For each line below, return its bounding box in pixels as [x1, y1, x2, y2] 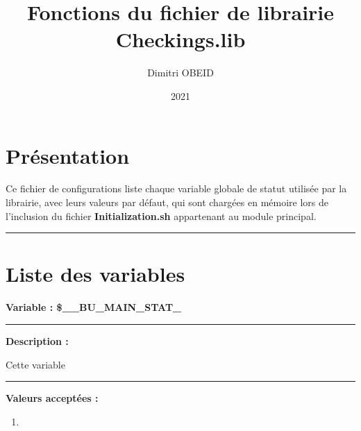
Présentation [6, 141, 130, 169]
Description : [6, 333, 69, 348]
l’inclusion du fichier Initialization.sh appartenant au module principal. [6, 208, 317, 223]
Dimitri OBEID [147, 65, 214, 80]
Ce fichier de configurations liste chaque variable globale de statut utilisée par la [6, 181, 347, 196]
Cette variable [6, 357, 65, 371]
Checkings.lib [115, 25, 246, 53]
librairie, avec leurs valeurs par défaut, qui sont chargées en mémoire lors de [6, 195, 328, 210]
